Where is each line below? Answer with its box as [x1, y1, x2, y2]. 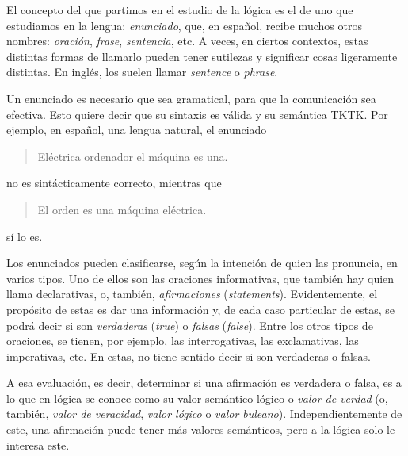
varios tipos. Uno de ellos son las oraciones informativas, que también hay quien [6, 270, 395, 286]
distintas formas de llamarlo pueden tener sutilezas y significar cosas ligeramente [6, 48, 398, 64]
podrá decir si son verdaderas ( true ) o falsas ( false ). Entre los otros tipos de [6, 316, 373, 333]
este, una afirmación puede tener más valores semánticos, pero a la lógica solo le [6, 421, 395, 438]
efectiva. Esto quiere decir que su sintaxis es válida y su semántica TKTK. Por [6, 105, 388, 122]
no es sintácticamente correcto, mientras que [6, 174, 222, 191]
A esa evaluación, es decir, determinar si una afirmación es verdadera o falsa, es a [6, 374, 402, 391]
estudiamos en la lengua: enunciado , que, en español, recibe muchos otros [6, 17, 362, 33]
